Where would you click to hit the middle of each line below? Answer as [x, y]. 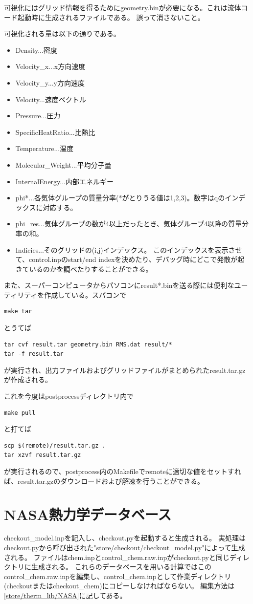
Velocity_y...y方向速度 [50, 82]
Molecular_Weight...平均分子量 [63, 164]
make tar [18, 312]
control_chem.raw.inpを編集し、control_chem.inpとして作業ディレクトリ [118, 576]
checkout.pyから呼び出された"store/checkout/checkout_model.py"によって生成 [125, 547]
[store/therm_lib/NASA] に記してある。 [65, 595]
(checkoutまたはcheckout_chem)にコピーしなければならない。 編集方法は [119, 586]
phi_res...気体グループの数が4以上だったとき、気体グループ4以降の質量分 [132, 224]
